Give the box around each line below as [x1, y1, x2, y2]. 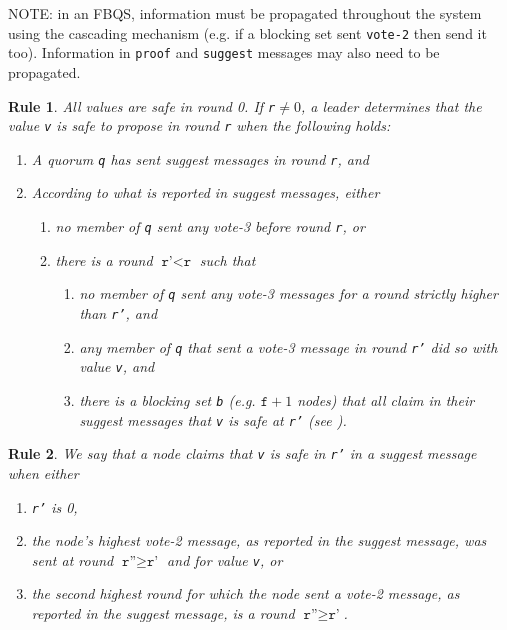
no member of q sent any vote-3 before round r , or [55, 216, 365, 237]
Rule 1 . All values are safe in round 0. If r [8, 95, 276, 116]
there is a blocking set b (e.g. [79, 389, 256, 410]
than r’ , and [79, 302, 158, 323]
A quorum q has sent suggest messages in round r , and [31, 148, 369, 169]
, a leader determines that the [300, 95, 482, 116]
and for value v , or [167, 549, 283, 570]
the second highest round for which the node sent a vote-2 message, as [31, 583, 460, 604]
